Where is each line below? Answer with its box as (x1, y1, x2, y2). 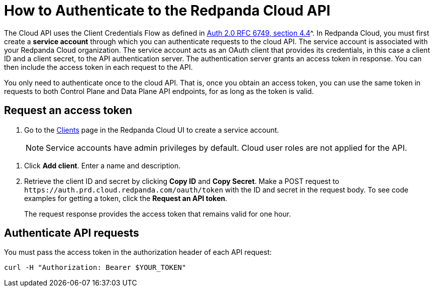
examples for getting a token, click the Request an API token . (24, 193, 228, 203)
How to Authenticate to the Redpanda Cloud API (4, 2, 331, 19)
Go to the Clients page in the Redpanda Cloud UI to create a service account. (24, 125, 279, 134)
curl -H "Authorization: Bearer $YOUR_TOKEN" (4, 263, 186, 272)
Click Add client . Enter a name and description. (24, 161, 181, 170)
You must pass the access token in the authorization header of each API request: (4, 248, 272, 257)
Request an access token (4, 104, 133, 117)
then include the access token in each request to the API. (4, 62, 193, 71)
